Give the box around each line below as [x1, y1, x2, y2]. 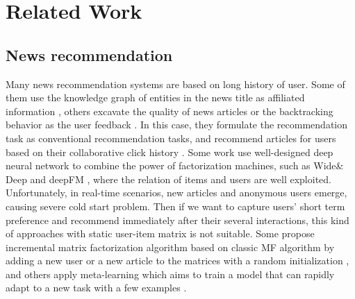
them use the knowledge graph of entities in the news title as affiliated [6, 90, 305, 105]
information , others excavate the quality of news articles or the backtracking [6, 103, 333, 118]
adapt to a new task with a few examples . [6, 280, 187, 295]
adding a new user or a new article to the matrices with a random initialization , [6, 253, 349, 268]
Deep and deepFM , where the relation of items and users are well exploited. [6, 171, 331, 186]
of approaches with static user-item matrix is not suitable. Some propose [6, 226, 315, 241]
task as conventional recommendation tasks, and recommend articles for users [6, 130, 336, 145]
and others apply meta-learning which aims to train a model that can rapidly [6, 266, 335, 281]
